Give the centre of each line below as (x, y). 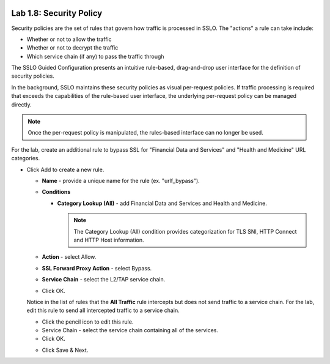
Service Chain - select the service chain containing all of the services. (130, 330)
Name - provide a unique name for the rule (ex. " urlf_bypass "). (121, 180)
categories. (25, 158)
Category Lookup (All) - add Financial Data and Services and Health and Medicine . (162, 203)
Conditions (56, 192)
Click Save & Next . (65, 350)
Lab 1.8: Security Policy (57, 13)
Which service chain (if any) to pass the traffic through (95, 56)
